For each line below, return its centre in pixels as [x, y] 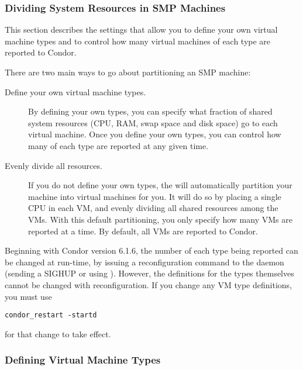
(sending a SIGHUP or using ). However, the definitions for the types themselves [149, 273]
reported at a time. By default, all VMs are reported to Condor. [143, 231]
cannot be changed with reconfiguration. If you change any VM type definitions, [148, 284]
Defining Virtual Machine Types [83, 360]
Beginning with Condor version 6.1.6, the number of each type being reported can [151, 250]
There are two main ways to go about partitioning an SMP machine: [128, 72]
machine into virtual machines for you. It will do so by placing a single [155, 196]
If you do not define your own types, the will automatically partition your [160, 185]
